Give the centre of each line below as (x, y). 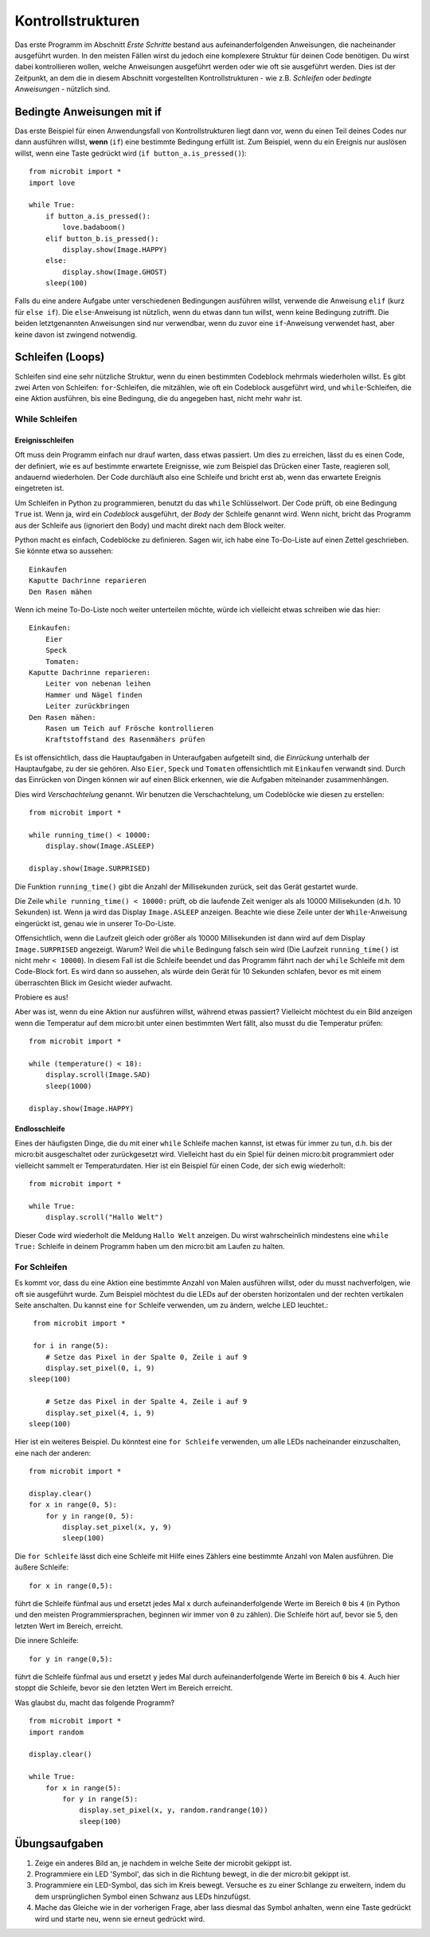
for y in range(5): (100, 1799)
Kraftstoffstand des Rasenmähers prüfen (125, 740)
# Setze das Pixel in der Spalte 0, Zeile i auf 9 (146, 1357)
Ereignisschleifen (45, 440)
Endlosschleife (40, 1129)
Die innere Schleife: (47, 1640)
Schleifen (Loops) (60, 358)
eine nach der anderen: (53, 1453)
